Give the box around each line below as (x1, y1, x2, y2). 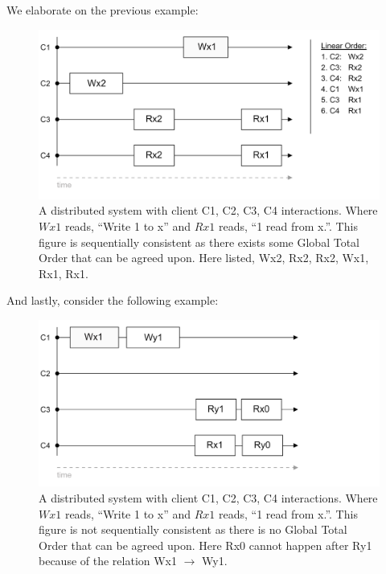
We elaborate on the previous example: (6, 2, 199, 18)
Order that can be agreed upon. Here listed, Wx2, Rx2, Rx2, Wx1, (39, 249, 369, 266)
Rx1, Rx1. (39, 264, 88, 281)
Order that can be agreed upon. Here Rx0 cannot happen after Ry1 (39, 536, 372, 553)
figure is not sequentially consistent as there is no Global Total (39, 521, 347, 538)
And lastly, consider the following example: (6, 292, 219, 309)
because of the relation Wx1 (39, 552, 178, 569)
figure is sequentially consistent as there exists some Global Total (39, 233, 359, 250)
